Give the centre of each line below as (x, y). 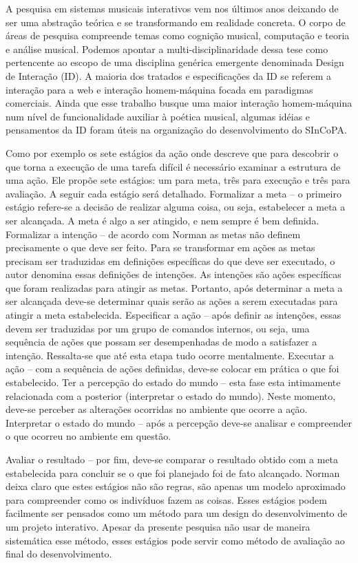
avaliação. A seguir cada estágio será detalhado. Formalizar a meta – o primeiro (173, 193)
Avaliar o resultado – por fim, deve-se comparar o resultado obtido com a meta (172, 459)
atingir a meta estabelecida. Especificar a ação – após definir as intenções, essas (173, 315)
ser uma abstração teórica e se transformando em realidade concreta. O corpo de (176, 22)
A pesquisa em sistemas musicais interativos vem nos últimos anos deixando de (172, 8)
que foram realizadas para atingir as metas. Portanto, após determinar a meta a (174, 287)
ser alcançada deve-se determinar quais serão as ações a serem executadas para (172, 301)
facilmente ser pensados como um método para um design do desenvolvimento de (177, 513)
